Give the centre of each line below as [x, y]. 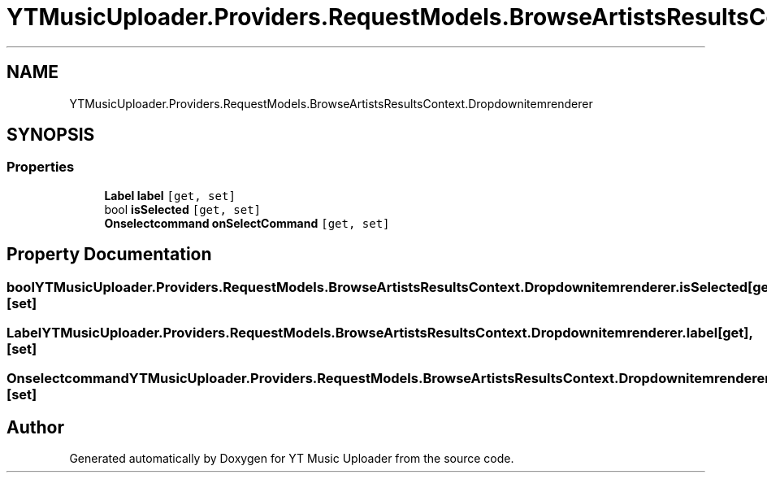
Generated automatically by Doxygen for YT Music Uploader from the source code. [292, 459]
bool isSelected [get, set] [182, 209]
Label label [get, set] [170, 195]
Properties [41, 167]
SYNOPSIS [51, 135]
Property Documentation [109, 255]
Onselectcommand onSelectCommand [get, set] [247, 223]
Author [35, 427]
